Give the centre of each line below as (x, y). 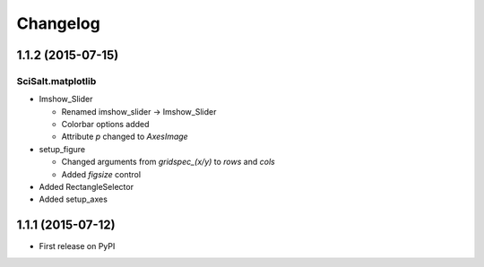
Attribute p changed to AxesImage (125, 137)
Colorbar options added (105, 125)
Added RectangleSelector (86, 187)
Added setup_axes (73, 199)
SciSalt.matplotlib (56, 81)
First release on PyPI (77, 246)
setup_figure (62, 149)
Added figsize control (101, 174)
